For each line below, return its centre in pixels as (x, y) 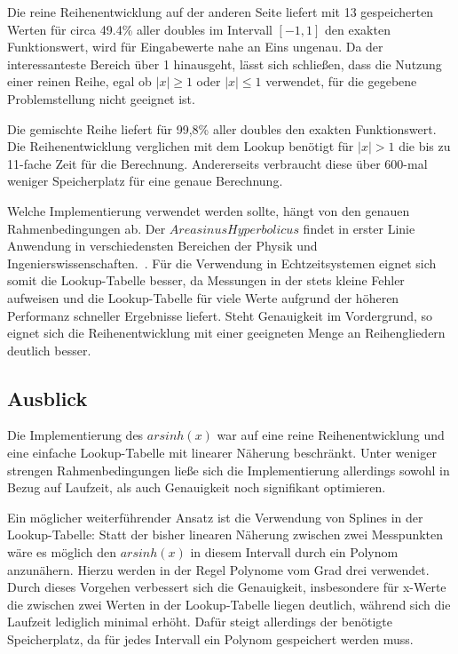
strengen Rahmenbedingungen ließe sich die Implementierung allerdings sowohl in (229, 470)
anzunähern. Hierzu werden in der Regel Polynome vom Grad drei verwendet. (218, 569)
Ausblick (47, 398)
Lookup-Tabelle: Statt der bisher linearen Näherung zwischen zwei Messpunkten (225, 534)
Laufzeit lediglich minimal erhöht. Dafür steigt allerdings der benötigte (200, 622)
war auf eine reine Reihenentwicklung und (331, 435)
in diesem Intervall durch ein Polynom (294, 552)
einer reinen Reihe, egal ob (79, 81)
